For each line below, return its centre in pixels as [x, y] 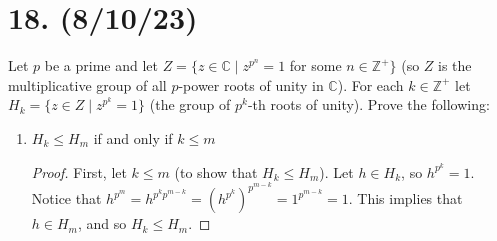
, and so [102, 223]
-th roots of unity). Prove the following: [368, 104]
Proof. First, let [79, 171]
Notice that [66, 198]
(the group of [190, 104]
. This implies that [405, 198]
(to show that [216, 171]
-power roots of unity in [251, 84]
